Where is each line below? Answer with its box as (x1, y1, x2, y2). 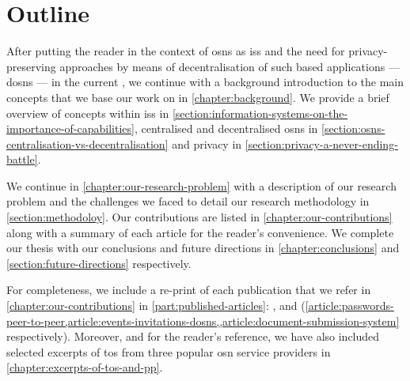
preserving (6, 58, 56, 74)
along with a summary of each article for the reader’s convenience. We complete (6, 224, 394, 240)
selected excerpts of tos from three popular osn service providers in (6, 343, 331, 360)
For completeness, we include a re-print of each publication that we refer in (6, 281, 371, 298)
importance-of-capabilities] (6, 120, 135, 137)
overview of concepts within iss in (6, 104, 169, 121)
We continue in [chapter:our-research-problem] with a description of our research (6, 177, 397, 194)
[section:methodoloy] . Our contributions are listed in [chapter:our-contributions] (6, 209, 393, 225)
